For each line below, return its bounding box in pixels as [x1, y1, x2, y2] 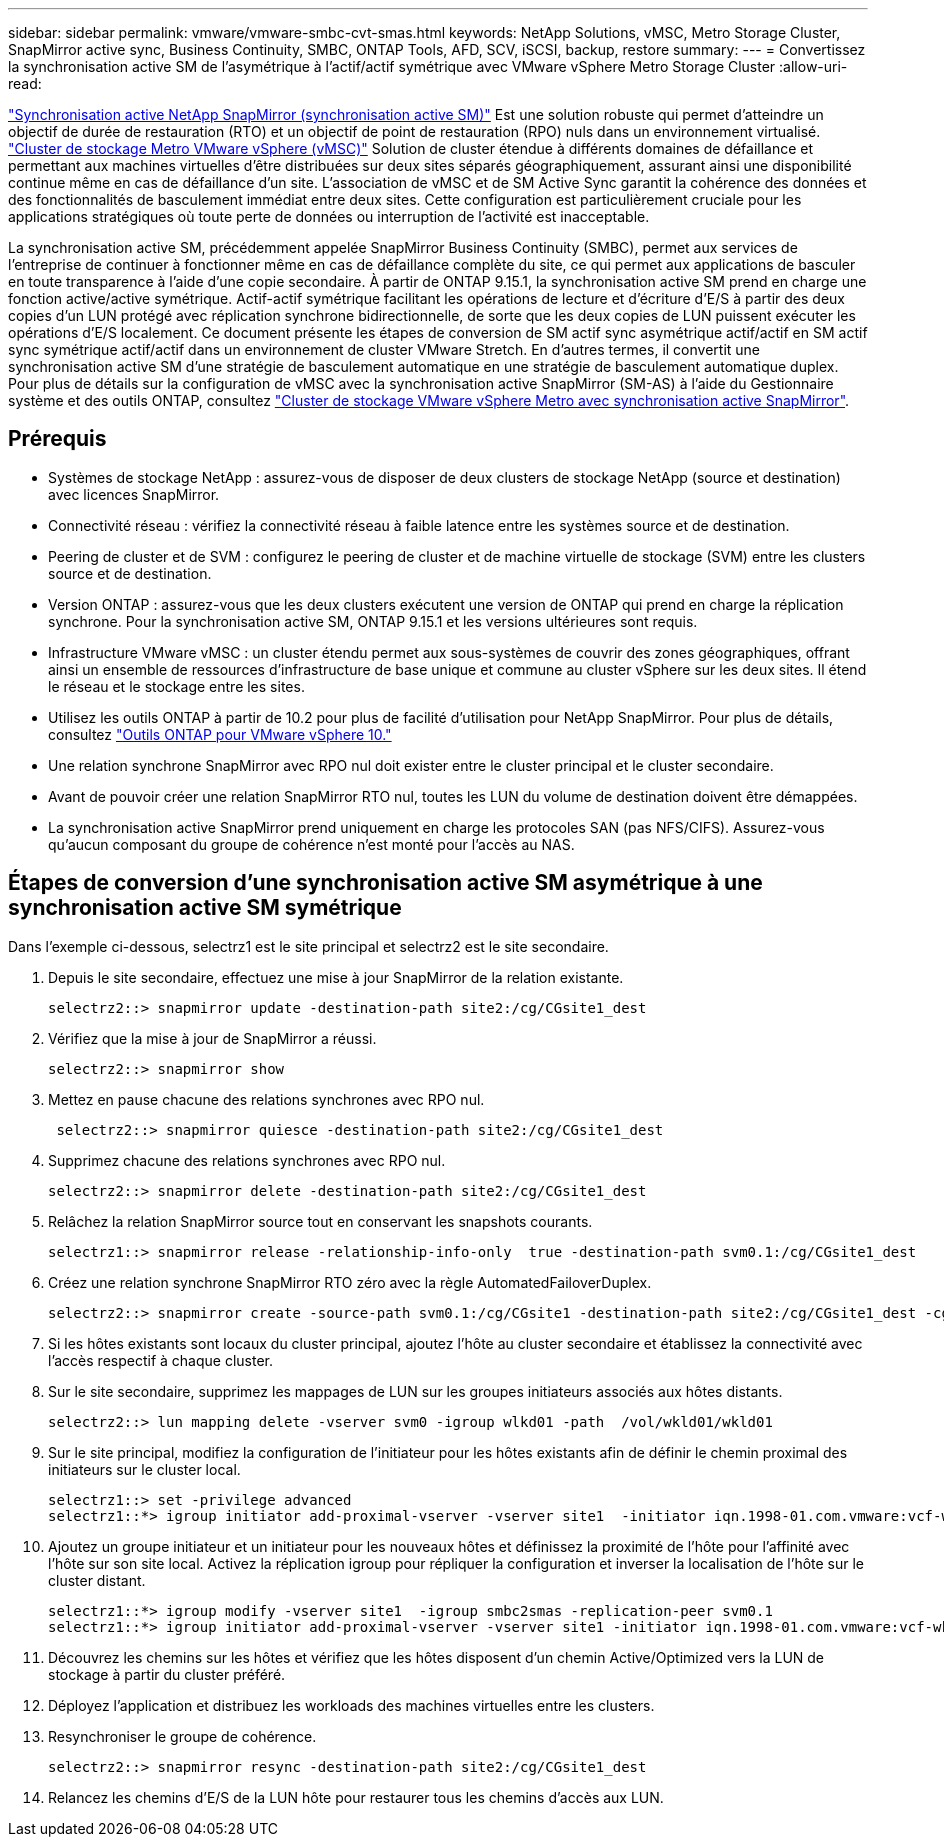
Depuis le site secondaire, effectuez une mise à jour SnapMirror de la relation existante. [48, 968, 624, 986]
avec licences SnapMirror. [48, 485, 220, 503]
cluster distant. [48, 1571, 146, 1589]
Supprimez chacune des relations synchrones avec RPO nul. [48, 1151, 446, 1169]
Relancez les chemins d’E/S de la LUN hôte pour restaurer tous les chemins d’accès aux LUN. [48, 1788, 664, 1806]
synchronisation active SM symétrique [8, 895, 402, 921]
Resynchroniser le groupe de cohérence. [48, 1727, 317, 1745]
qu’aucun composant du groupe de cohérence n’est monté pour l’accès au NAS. [48, 835, 575, 853]
